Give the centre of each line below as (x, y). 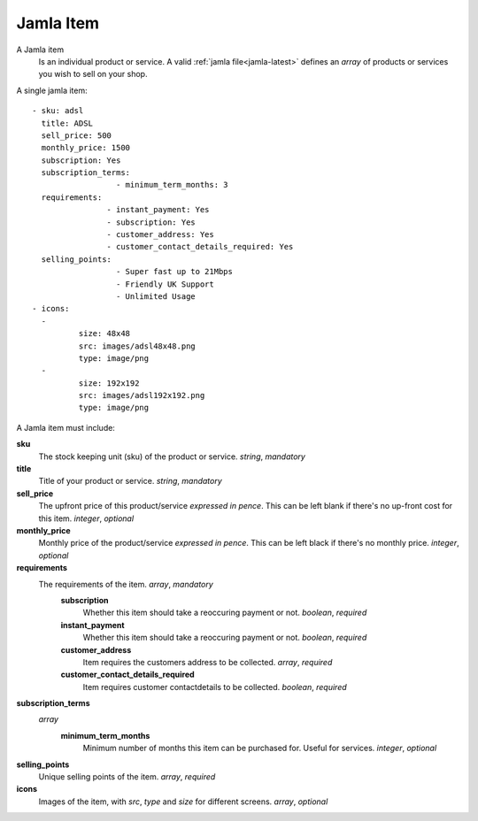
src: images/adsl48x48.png (137, 346)
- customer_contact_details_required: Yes (200, 247)
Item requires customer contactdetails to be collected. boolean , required (215, 687)
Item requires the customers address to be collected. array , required (208, 662)
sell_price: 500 (77, 135)
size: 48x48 (104, 334)
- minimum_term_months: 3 (172, 185)
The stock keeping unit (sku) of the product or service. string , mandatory (172, 457)
